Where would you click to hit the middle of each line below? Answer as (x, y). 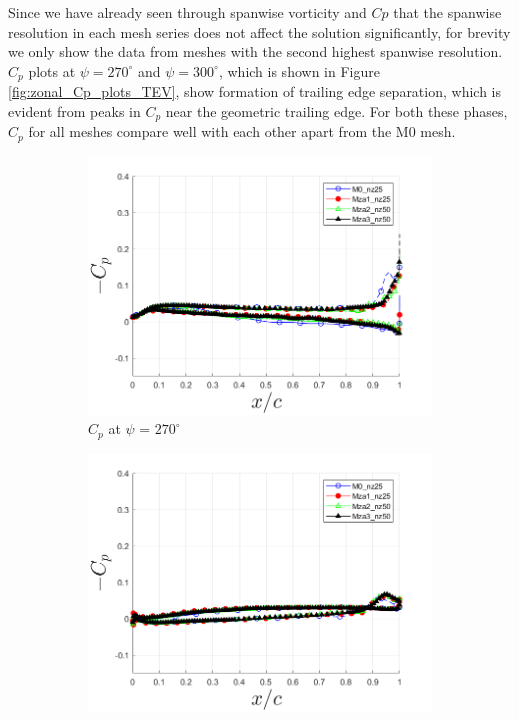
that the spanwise (447, 12)
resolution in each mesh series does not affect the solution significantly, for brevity (259, 31)
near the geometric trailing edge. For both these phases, (336, 110)
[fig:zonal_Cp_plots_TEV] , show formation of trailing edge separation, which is (255, 91)
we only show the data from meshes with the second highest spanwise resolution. (255, 51)
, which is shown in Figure (299, 70)
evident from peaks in (74, 110)
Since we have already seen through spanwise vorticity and (187, 12)
